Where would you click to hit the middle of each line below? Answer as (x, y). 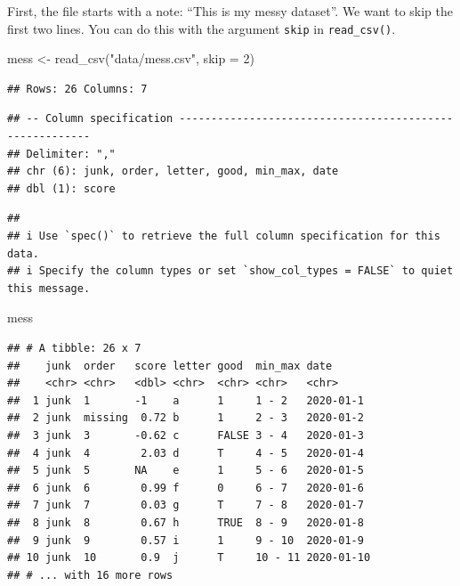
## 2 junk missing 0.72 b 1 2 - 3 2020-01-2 (186, 418)
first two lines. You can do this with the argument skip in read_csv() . (202, 28)
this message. (49, 288)
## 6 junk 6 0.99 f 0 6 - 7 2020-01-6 (186, 488)
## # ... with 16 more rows (90, 575)
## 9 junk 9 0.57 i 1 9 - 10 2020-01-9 (186, 540)
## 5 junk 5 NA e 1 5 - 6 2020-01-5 (186, 471)
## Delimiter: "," (61, 154)
